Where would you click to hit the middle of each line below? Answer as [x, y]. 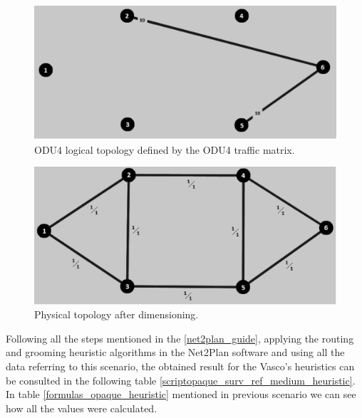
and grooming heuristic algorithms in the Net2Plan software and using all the [175, 352]
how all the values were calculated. [82, 408]
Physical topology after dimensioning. [117, 314]
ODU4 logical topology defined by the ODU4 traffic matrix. [165, 149]
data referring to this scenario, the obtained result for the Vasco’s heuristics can [180, 366]
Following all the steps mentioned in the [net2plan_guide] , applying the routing [180, 338]
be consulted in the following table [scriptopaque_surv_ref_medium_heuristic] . [181, 380]
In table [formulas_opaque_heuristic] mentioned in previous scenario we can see [181, 394]
